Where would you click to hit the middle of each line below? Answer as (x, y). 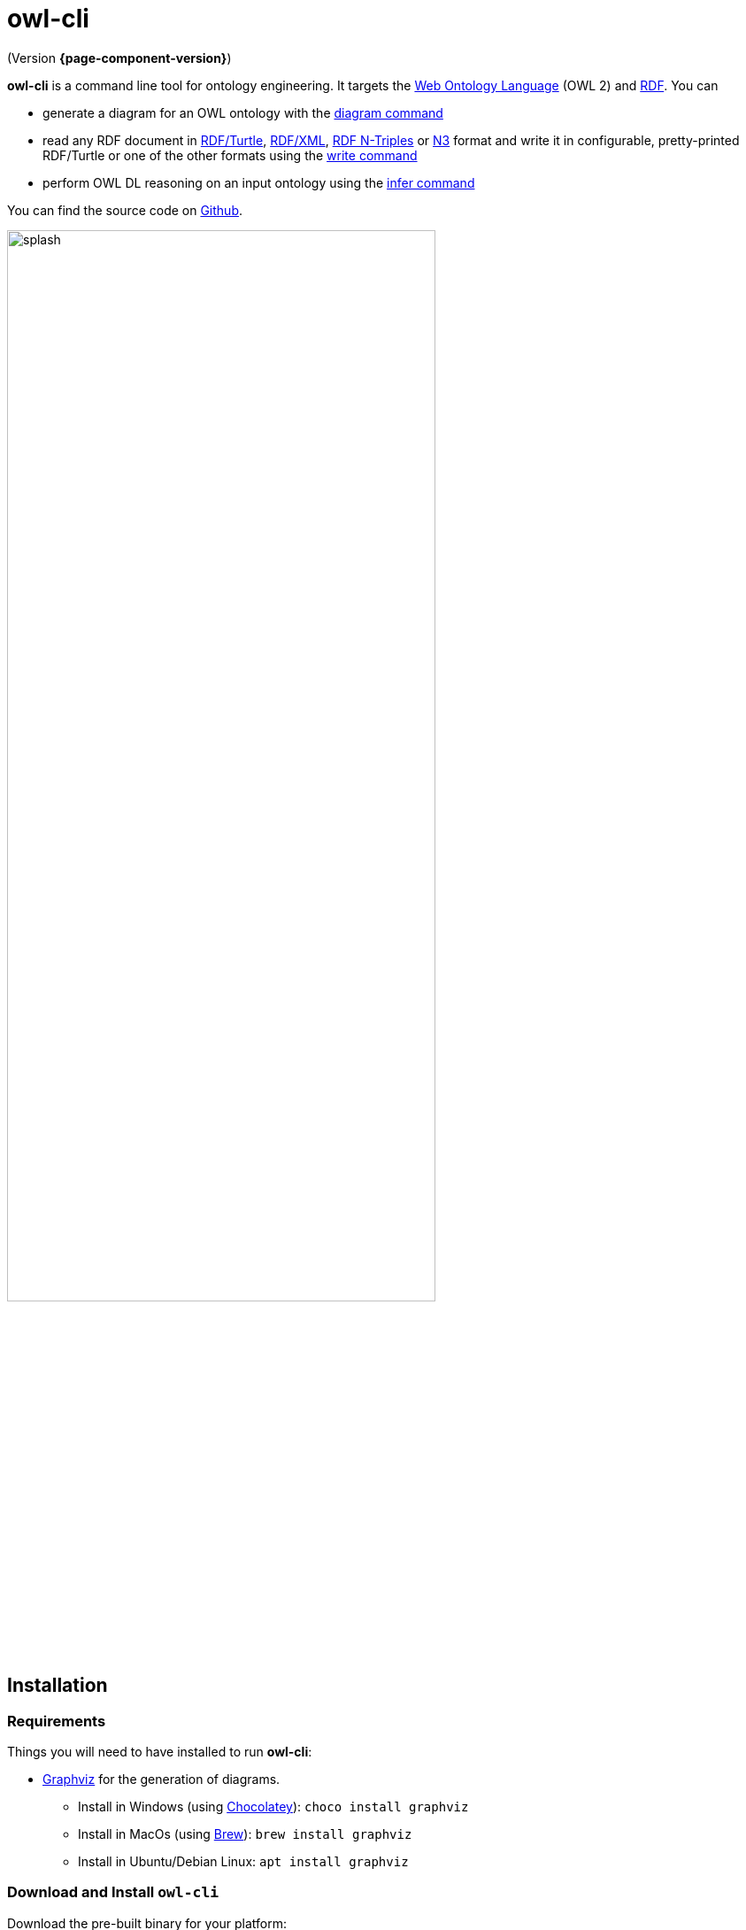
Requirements (57, 1721)
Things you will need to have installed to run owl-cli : (160, 1751)
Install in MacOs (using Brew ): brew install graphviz (245, 1833)
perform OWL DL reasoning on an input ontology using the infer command (259, 182)
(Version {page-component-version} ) (119, 58)
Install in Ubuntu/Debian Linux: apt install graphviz (243, 1861)
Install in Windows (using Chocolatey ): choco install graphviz (273, 1806)
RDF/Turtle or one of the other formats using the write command (230, 155)
